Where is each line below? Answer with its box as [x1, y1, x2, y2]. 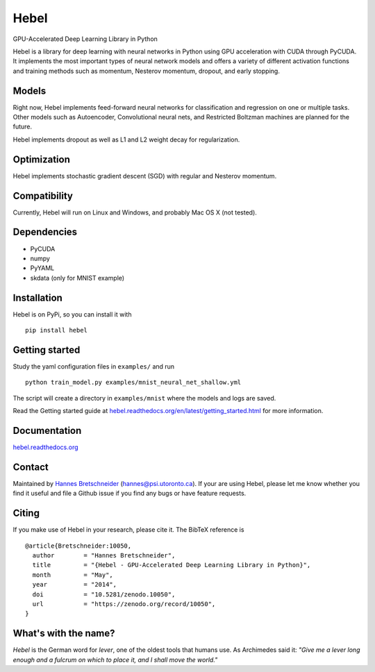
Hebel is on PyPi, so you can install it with [12, 310, 132, 319]
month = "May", [32, 571, 114, 579]
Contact [12, 461, 49, 473]
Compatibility [12, 190, 73, 201]
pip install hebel [25, 326, 88, 334]
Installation [12, 292, 62, 303]
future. [12, 122, 33, 131]
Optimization [12, 153, 71, 165]
